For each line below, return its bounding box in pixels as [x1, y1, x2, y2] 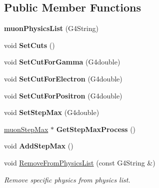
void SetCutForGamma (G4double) [4, 56, 120, 67]
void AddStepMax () [4, 140, 73, 151]
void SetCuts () [4, 39, 55, 50]
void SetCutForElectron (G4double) [4, 73, 122, 83]
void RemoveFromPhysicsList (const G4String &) [4, 157, 155, 167]
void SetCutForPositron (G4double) [4, 90, 122, 100]
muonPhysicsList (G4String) [4, 23, 98, 33]
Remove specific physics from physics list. [4, 174, 130, 184]
